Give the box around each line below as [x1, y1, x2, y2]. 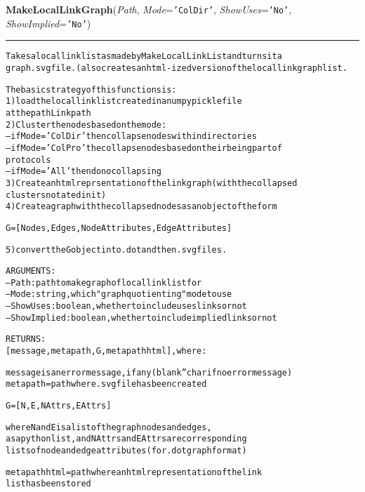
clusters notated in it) [6, 190, 107, 200]
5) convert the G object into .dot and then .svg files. [6, 244, 227, 255]
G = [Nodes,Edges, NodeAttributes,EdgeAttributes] [6, 222, 232, 233]
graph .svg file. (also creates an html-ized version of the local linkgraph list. [6, 62, 347, 73]
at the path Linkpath [6, 107, 91, 118]
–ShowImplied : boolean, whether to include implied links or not [6, 312, 277, 323]
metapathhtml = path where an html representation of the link [6, 467, 263, 477]
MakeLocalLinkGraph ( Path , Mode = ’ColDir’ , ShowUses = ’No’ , [6, 2, 292, 16]
